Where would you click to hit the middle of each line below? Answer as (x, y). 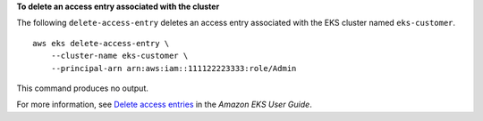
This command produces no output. (83, 88)
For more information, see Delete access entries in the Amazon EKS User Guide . (164, 105)
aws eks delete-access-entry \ (101, 43)
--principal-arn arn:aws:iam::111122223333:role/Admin (174, 68)
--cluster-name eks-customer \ (119, 56)
